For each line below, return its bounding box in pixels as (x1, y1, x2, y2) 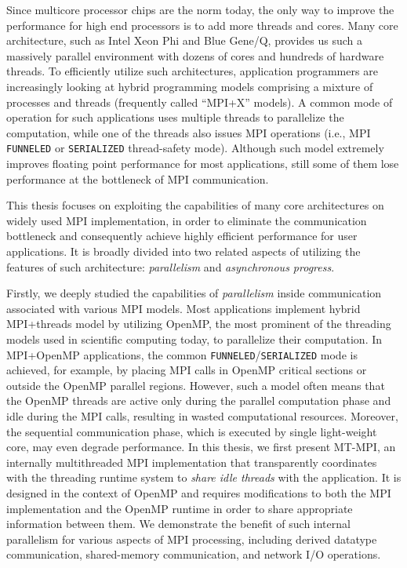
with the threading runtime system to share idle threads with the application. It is (6, 469, 402, 486)
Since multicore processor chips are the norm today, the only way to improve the (6, 2, 394, 17)
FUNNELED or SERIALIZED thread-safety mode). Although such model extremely (6, 140, 384, 156)
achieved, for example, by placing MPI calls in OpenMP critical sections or (6, 362, 367, 378)
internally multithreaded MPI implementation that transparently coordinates (6, 453, 377, 470)
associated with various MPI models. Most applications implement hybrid (6, 300, 361, 316)
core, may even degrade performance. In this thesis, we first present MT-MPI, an (6, 439, 396, 455)
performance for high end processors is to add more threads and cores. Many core (6, 16, 398, 33)
